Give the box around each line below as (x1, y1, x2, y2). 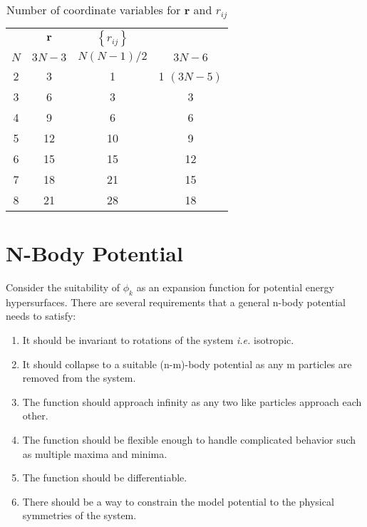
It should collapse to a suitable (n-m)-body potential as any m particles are (22, 356, 352, 371)
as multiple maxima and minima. (22, 446, 167, 461)
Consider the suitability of (6, 280, 120, 295)
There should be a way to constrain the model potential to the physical (22, 494, 334, 508)
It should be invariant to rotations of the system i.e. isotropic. (22, 333, 294, 348)
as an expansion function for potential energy (136, 280, 334, 295)
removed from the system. (22, 370, 136, 385)
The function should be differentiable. (22, 470, 187, 485)
